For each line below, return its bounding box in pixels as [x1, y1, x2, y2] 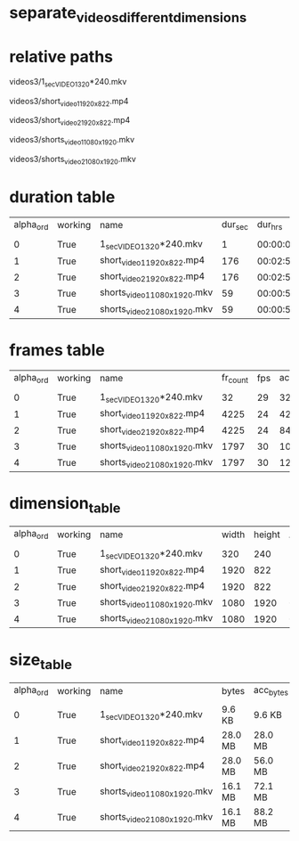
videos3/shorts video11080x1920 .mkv [9, 135, 135, 147]
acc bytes [253, 684, 289, 698]
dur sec [221, 217, 249, 232]
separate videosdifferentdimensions [9, 3, 247, 26]
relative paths [9, 46, 114, 67]
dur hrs [256, 217, 283, 232]
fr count [221, 371, 249, 385]
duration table [9, 186, 116, 207]
